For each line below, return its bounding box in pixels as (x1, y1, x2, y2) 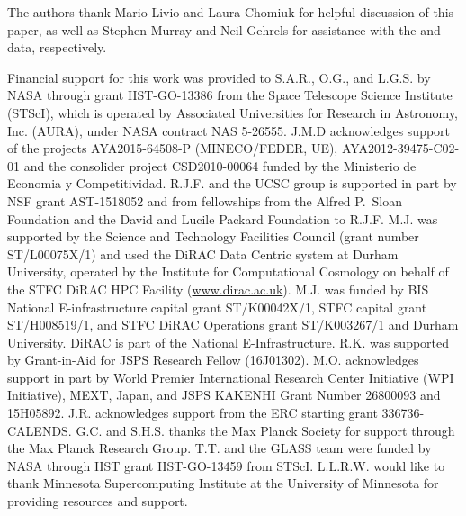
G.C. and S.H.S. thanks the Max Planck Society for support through (76, 421, 455, 439)
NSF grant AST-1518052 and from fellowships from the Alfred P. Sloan (7, 191, 403, 210)
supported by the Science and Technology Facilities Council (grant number (7, 227, 419, 246)
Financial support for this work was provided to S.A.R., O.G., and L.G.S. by (7, 68, 431, 86)
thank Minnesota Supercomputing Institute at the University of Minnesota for (7, 474, 439, 493)
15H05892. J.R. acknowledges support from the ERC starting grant (7, 403, 378, 422)
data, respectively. (7, 38, 107, 57)
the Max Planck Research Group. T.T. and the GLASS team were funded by (7, 439, 432, 457)
